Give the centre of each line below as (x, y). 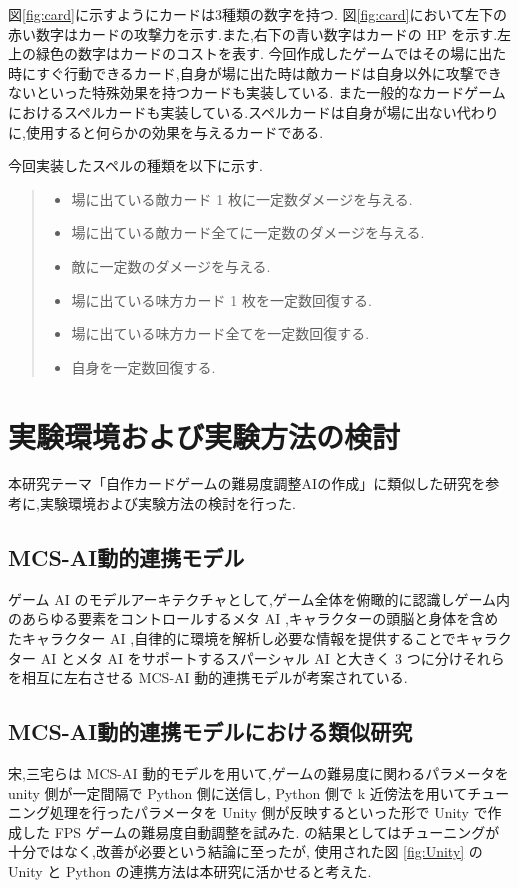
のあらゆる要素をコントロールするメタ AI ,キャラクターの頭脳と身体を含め (253, 618)
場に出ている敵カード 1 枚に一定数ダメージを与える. (242, 198)
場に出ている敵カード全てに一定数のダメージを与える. (248, 232)
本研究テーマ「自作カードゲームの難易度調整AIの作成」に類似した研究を (247, 483)
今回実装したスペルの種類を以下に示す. (135, 165)
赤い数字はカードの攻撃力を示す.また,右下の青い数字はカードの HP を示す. (253, 33)
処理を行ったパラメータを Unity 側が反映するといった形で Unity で (268, 812)
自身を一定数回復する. (143, 366)
